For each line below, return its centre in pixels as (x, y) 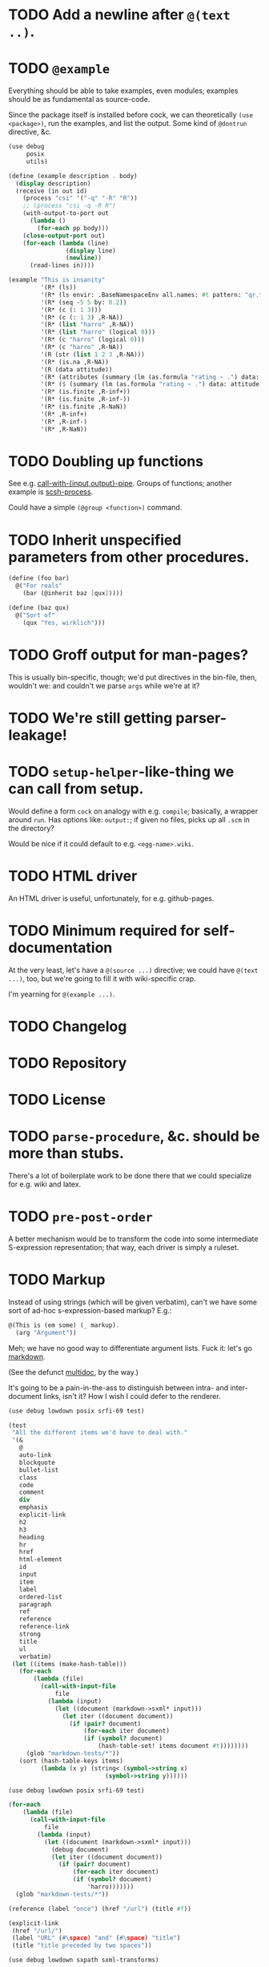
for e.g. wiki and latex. (45, 1184)
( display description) (53, 183)
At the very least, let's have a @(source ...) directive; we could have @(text (133, 970)
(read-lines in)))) (62, 266)
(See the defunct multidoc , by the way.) (73, 1372)
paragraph (35, 1604)
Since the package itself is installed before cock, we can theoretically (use (131, 115)
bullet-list (39, 1470)
